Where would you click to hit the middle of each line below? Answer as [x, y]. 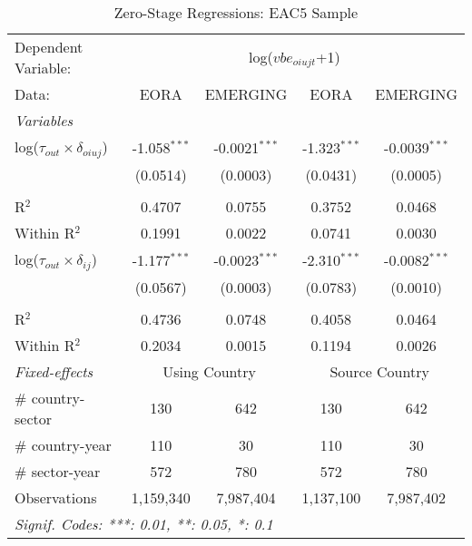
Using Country [209, 371]
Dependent [49, 47]
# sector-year [58, 471]
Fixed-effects [54, 371]
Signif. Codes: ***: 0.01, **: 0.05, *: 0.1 [144, 523]
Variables [44, 120]
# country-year [63, 444]
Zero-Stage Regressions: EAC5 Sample [236, 12]
